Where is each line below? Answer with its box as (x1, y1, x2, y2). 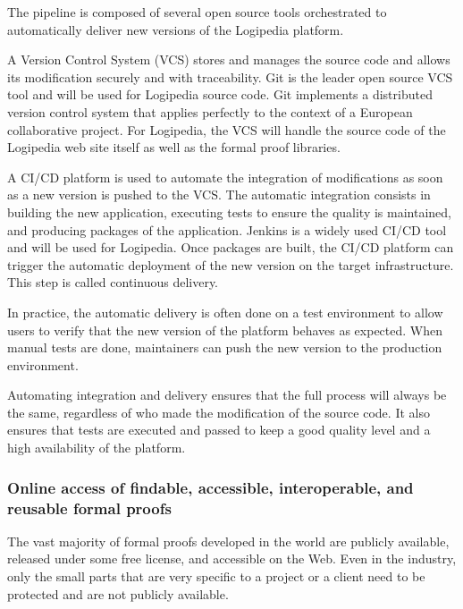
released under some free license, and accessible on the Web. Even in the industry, (7, 549, 457, 568)
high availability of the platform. (7, 438, 186, 457)
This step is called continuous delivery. (7, 273, 219, 292)
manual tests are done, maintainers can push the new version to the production (7, 338, 442, 357)
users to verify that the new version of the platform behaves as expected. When (7, 320, 443, 339)
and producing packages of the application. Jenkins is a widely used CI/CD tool (7, 220, 447, 239)
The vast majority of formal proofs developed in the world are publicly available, (7, 531, 450, 550)
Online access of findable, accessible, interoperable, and (7, 476, 414, 498)
